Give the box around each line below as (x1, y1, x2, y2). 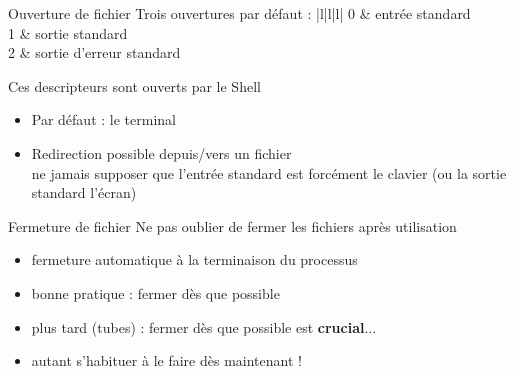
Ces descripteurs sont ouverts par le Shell (8, 75, 261, 96)
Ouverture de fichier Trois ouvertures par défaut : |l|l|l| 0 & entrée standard (8, 3, 471, 23)
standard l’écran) (31, 182, 137, 203)
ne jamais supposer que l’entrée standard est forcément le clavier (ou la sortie (31, 162, 507, 183)
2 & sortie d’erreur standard (8, 42, 181, 63)
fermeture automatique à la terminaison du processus (31, 249, 358, 270)
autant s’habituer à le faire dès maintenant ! (31, 350, 302, 371)
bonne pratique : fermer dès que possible (31, 282, 280, 303)
